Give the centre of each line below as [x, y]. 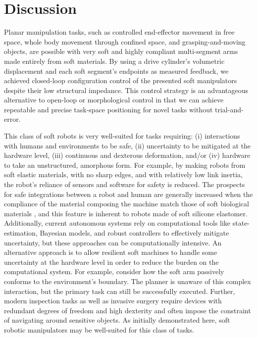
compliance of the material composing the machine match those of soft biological [127, 204]
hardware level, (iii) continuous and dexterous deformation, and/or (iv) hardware [127, 155]
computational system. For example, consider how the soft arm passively [114, 271]
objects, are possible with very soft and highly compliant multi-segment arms [121, 51]
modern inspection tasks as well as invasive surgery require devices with [113, 301]
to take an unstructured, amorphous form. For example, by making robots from [125, 165]
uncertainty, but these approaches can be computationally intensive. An [113, 242]
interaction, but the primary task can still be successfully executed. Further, [120, 291]
